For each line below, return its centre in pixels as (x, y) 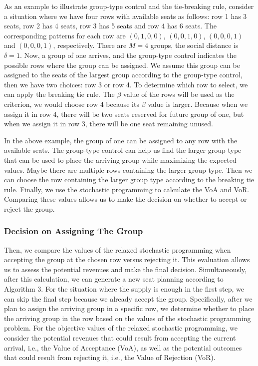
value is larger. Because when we (198, 104)
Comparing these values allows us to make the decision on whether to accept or (126, 199)
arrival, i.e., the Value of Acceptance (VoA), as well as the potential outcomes (123, 347)
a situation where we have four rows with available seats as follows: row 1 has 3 (126, 16)
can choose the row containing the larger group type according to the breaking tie (129, 180)
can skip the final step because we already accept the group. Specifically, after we (128, 298)
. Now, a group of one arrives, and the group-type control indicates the (128, 55)
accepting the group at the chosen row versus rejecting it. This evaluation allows (127, 259)
